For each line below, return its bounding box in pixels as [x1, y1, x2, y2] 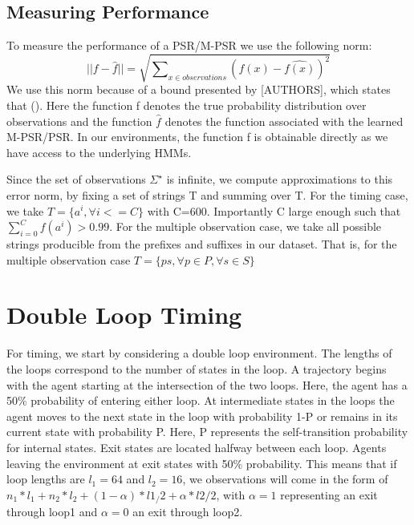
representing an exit [280, 486, 378, 503]
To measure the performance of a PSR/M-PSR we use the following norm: [6, 37, 372, 54]
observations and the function [6, 112, 152, 129]
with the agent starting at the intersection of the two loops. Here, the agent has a [6, 376, 408, 393]
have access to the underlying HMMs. [6, 143, 192, 160]
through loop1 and [6, 503, 98, 520]
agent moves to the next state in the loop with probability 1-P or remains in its [6, 407, 398, 424]
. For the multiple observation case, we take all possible [109, 218, 382, 235]
